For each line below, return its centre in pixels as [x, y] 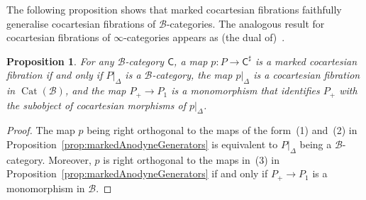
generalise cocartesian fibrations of [81, 23]
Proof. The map [41, 130]
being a [316, 144]
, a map [191, 61]
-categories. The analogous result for [245, 23]
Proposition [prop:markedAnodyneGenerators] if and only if [137, 173]
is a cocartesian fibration [307, 75]
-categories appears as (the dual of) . [204, 37]
